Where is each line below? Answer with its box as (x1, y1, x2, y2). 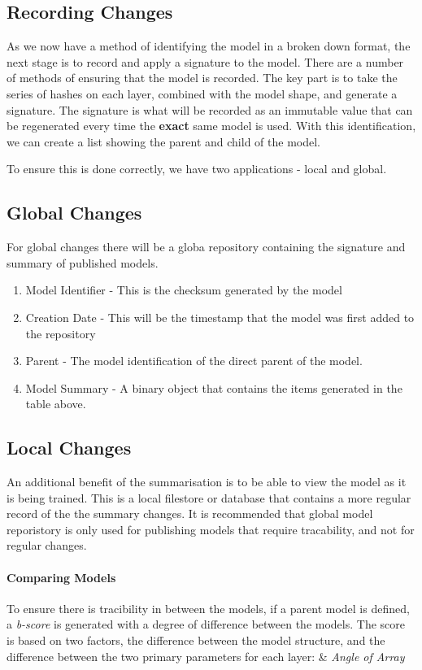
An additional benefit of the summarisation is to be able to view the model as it (7, 473, 407, 490)
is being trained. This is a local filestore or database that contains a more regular (7, 489, 411, 506)
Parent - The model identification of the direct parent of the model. (25, 352, 363, 369)
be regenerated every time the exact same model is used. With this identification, (7, 117, 416, 134)
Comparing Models (7, 568, 116, 585)
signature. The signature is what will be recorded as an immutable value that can (7, 101, 413, 118)
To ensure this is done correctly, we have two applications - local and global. (7, 160, 387, 177)
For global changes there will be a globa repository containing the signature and (7, 238, 406, 255)
